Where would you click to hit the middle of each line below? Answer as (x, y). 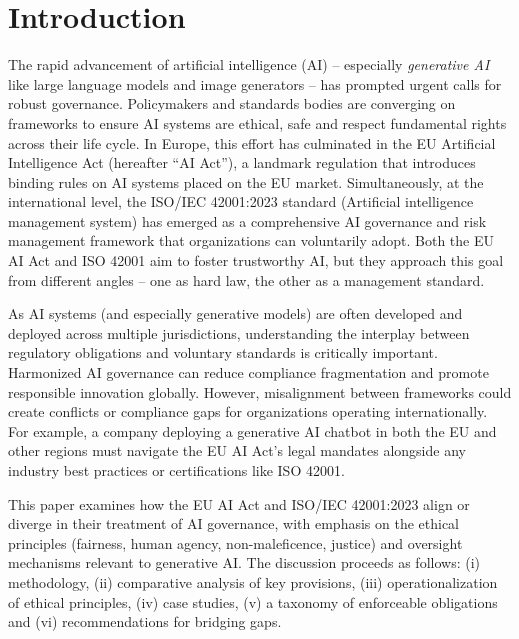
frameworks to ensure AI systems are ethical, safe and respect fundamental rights (257, 122)
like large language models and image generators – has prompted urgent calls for (255, 83)
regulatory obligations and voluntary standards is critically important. (223, 352)
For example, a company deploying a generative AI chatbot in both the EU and (252, 430)
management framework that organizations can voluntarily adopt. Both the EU (251, 240)
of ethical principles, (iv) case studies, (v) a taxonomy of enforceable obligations (253, 601)
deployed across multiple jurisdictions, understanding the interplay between (239, 332)
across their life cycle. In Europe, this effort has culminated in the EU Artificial (252, 142)
